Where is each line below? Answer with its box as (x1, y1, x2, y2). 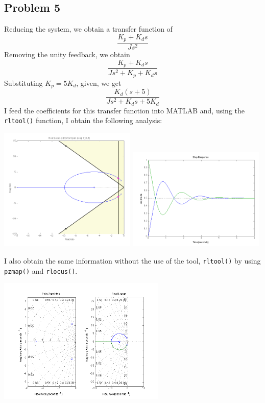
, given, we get (76, 77, 122, 88)
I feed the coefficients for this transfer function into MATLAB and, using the (4, 105, 245, 115)
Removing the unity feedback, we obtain (4, 49, 130, 60)
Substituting (4, 77, 43, 88)
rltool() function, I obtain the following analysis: (4, 115, 162, 126)
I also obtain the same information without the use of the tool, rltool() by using (4, 255, 261, 266)
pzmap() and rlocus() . (4, 265, 78, 276)
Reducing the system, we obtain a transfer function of (4, 23, 173, 34)
